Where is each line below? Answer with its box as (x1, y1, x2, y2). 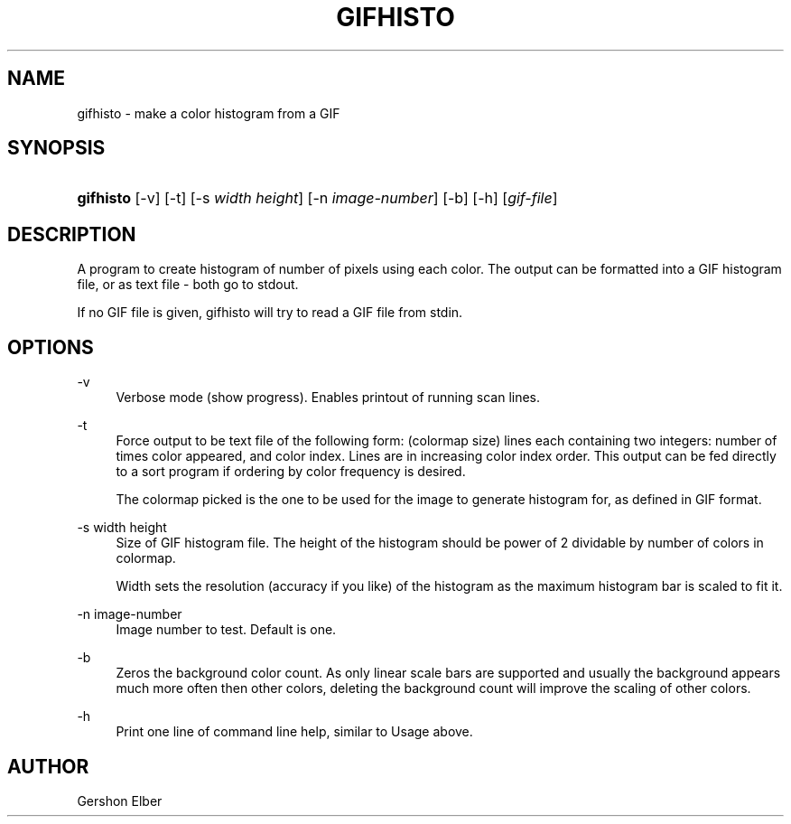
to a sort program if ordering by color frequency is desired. (116, 463, 466, 480)
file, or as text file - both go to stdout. (77, 276, 299, 293)
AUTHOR (7, 754, 89, 778)
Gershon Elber (77, 792, 163, 809)
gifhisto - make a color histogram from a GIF (77, 105, 340, 121)
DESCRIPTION (7, 222, 136, 246)
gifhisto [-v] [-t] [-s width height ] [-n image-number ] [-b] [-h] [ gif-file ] (77, 189, 558, 208)
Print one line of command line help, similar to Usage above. (116, 724, 473, 740)
